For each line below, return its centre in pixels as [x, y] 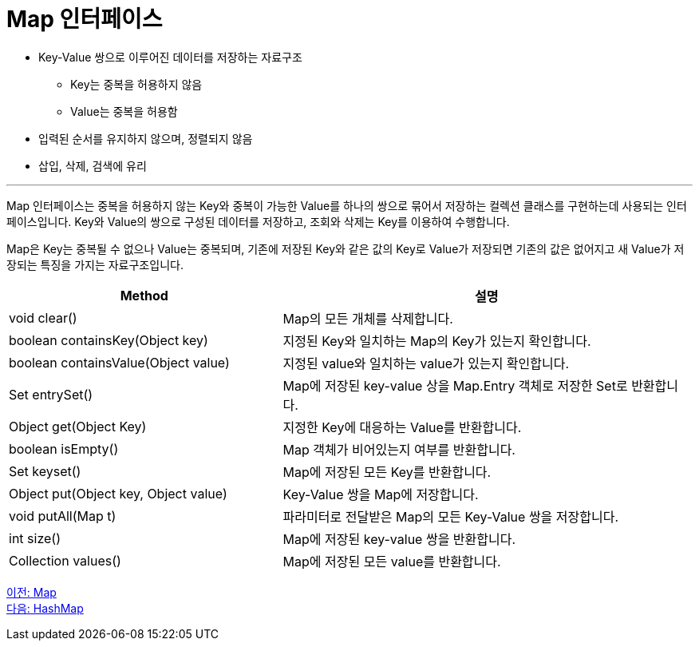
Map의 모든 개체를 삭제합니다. [368, 318]
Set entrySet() [51, 394]
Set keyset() [45, 471]
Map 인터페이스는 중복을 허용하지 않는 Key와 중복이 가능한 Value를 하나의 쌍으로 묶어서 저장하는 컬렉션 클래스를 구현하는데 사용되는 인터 [347, 205]
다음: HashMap [45, 608]
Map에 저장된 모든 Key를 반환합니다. [387, 472]
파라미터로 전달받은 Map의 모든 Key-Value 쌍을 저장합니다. [451, 516]
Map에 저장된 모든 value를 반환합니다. [392, 561]
